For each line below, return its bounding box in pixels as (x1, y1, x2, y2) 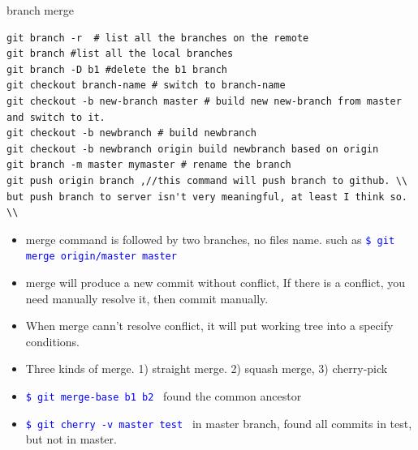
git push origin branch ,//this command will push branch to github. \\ (6, 174, 407, 186)
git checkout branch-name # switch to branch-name (6, 79, 286, 92)
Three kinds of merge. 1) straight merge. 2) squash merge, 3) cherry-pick (25, 360, 388, 377)
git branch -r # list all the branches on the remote (6, 32, 309, 44)
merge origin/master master (25, 251, 177, 263)
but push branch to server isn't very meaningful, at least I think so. (6, 191, 407, 203)
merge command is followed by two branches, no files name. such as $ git (25, 230, 395, 247)
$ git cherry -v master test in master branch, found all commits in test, (25, 414, 412, 431)
